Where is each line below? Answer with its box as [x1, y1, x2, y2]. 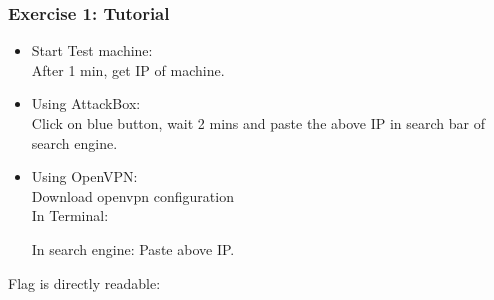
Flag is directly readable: [8, 272, 161, 293]
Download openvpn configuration [31, 185, 234, 206]
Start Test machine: [31, 40, 153, 61]
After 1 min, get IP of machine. [31, 59, 225, 80]
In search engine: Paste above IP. [31, 238, 235, 259]
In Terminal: [31, 205, 109, 226]
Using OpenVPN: [31, 166, 138, 187]
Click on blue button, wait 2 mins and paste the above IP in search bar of [31, 113, 485, 133]
